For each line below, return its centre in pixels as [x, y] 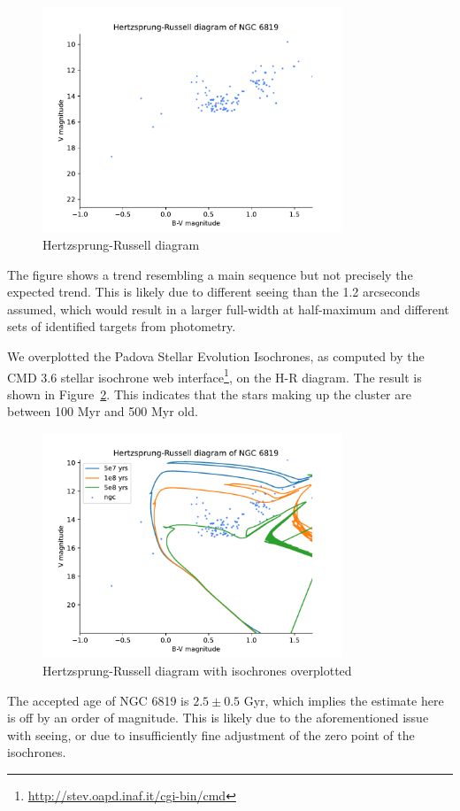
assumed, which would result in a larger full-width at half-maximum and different [228, 309]
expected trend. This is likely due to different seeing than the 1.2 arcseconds [214, 292]
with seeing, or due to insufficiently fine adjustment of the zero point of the [211, 734]
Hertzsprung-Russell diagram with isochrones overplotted [197, 670]
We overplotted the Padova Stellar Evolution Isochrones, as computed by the [216, 355]
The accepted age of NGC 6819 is [98, 700]
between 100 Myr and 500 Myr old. [103, 411]
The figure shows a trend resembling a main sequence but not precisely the [210, 274]
